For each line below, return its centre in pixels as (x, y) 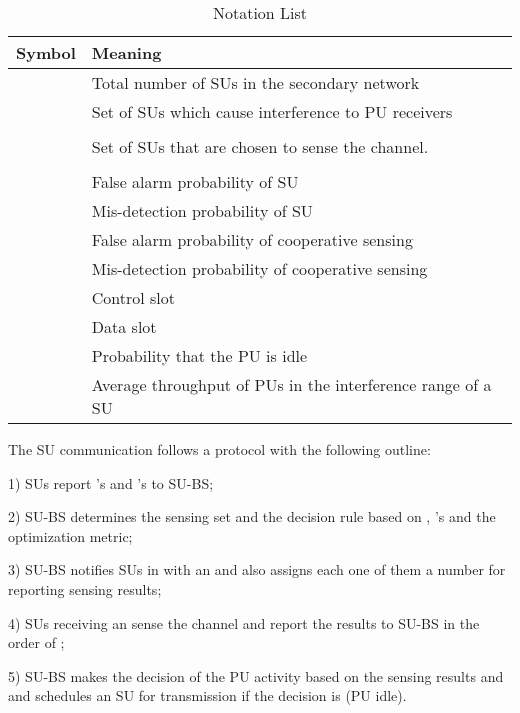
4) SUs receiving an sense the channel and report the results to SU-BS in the (244, 622)
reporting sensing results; (85, 588)
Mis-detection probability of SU (202, 210)
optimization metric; (70, 535)
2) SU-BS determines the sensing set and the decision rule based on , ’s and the (252, 516)
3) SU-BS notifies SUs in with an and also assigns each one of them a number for (257, 569)
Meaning (126, 52)
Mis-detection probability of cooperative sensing (259, 268)
